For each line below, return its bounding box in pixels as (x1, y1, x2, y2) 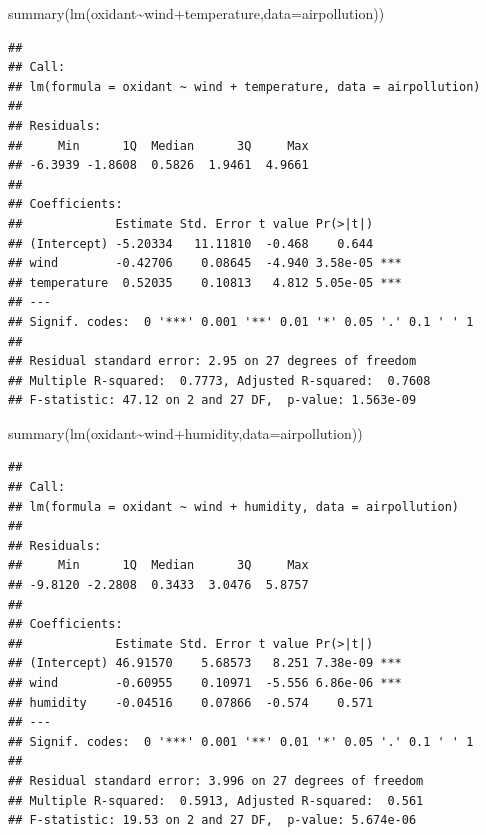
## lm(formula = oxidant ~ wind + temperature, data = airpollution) (8, 79, 481, 94)
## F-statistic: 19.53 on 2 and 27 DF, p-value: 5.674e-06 (8, 813, 417, 828)
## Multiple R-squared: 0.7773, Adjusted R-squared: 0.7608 (8, 373, 431, 388)
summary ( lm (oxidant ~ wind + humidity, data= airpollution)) (8, 422, 363, 443)
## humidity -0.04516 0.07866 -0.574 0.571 (8, 695, 374, 710)
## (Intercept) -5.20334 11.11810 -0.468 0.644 (8, 236, 374, 251)
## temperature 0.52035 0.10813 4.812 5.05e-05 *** (8, 275, 402, 290)
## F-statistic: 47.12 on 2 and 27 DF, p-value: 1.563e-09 (8, 393, 417, 408)
